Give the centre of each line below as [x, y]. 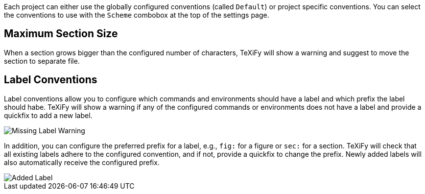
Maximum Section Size [61, 34]
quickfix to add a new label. [48, 115]
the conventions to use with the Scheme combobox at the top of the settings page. [137, 15]
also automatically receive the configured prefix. [82, 162]
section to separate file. [42, 61]
